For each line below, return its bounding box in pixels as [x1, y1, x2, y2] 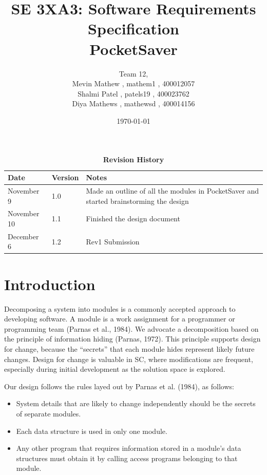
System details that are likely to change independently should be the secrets [16, 398, 256, 409]
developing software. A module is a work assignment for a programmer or [4, 313, 235, 324]
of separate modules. [16, 408, 81, 419]
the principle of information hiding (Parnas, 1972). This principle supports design [4, 333, 261, 344]
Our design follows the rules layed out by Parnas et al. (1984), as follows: [4, 381, 234, 391]
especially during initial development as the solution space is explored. [4, 364, 225, 374]
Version [51, 172, 79, 183]
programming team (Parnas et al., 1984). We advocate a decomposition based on [4, 323, 259, 334]
